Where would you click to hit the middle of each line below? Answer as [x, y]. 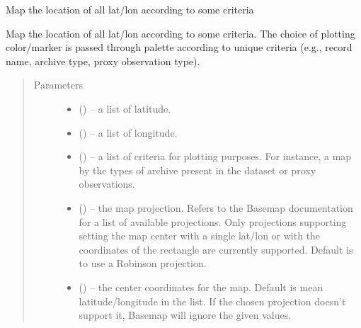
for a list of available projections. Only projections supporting [213, 221]
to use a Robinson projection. [143, 263]
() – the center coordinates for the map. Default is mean [201, 287]
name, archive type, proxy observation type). [103, 61]
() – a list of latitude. [125, 108]
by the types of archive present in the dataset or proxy [197, 170]
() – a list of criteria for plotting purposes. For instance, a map [215, 156]
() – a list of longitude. [128, 132]
